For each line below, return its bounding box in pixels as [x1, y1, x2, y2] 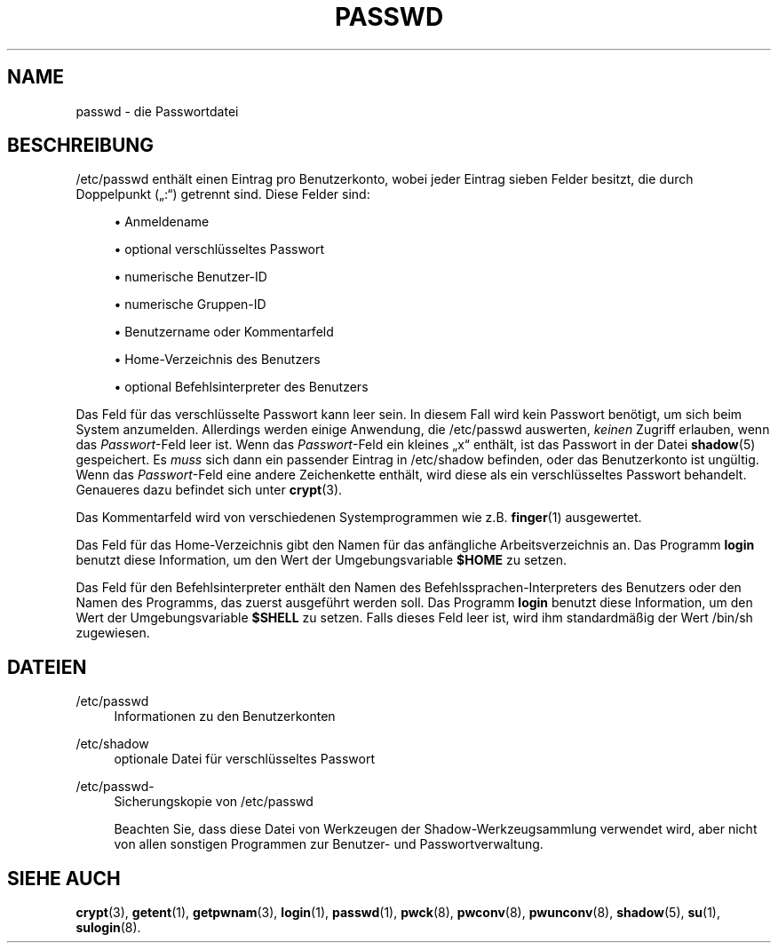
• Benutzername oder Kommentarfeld [114, 324, 334, 340]
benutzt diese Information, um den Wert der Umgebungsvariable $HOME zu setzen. [75, 552, 568, 568]
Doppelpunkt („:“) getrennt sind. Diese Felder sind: [75, 186, 370, 202]
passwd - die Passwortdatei [75, 103, 239, 119]
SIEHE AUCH [7, 867, 121, 890]
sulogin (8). [75, 920, 141, 936]
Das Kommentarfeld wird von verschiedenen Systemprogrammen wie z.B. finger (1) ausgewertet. [75, 510, 642, 526]
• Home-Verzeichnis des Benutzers [114, 352, 321, 368]
